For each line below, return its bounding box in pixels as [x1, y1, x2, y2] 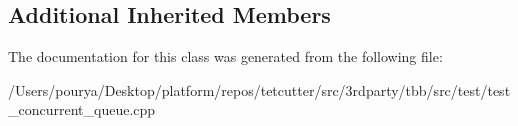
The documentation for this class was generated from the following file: [8, 46, 443, 67]
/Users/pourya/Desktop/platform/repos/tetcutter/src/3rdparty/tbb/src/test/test [8, 79, 511, 100]
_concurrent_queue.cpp [8, 99, 156, 120]
